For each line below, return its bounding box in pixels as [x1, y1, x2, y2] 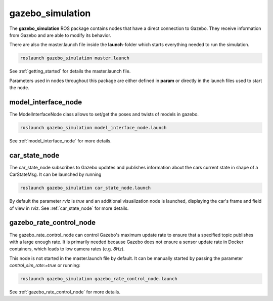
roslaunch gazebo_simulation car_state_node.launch [20, 185, 151, 191]
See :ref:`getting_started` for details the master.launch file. [9, 68, 131, 74]
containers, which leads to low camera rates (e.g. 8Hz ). [9, 246, 125, 252]
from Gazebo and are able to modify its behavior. [9, 32, 111, 38]
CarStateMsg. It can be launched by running [9, 171, 102, 177]
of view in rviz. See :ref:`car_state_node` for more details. [9, 205, 129, 211]
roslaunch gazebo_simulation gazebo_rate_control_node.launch [20, 276, 177, 282]
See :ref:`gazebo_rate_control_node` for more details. [9, 289, 121, 295]
